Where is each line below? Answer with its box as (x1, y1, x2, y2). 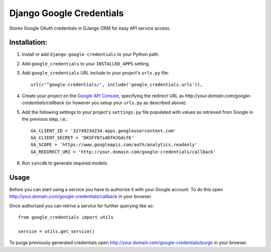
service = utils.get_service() (18, 229, 95, 234)
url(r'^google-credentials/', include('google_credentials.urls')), (31, 81, 203, 88)
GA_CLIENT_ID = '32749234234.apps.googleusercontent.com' (31, 128, 177, 133)
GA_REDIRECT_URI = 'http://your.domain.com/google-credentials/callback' (31, 149, 216, 154)
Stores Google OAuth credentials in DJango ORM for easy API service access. (9, 25, 171, 31)
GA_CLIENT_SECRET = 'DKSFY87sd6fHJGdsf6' (31, 135, 134, 140)
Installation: (9, 38, 48, 47)
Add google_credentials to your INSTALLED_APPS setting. (22, 60, 150, 66)
